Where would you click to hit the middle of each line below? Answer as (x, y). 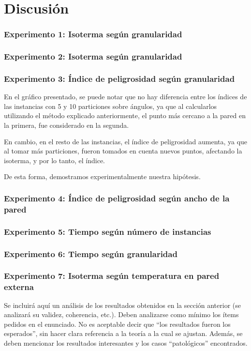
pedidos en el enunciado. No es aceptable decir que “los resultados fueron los (117, 324)
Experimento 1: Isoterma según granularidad (93, 34)
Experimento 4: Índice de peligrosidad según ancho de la (117, 198)
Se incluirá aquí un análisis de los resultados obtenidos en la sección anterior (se (122, 305)
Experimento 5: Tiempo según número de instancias (108, 231)
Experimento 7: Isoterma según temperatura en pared (112, 276)
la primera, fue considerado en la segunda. (66, 125)
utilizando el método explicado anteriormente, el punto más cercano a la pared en (125, 115)
